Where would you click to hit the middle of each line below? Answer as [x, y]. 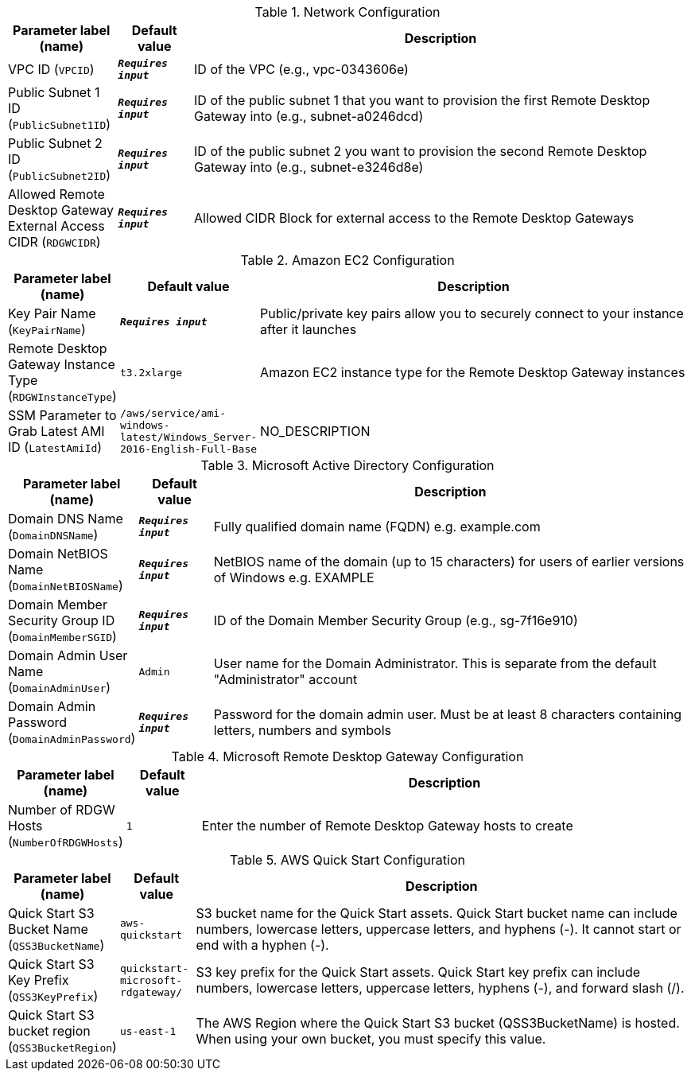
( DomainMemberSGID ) [62, 636]
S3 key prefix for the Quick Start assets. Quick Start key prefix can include [418, 972]
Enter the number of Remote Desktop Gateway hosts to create [387, 826]
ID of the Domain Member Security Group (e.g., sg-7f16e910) [396, 620]
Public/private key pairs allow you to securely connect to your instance [472, 313]
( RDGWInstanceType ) [62, 396]
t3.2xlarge [151, 372]
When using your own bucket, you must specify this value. [371, 1039]
